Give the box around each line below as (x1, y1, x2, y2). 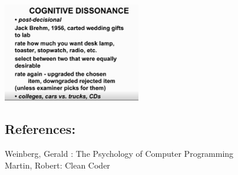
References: (5, 120, 76, 138)
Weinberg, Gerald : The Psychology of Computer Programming (5, 147, 234, 160)
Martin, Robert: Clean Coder (5, 159, 110, 171)
